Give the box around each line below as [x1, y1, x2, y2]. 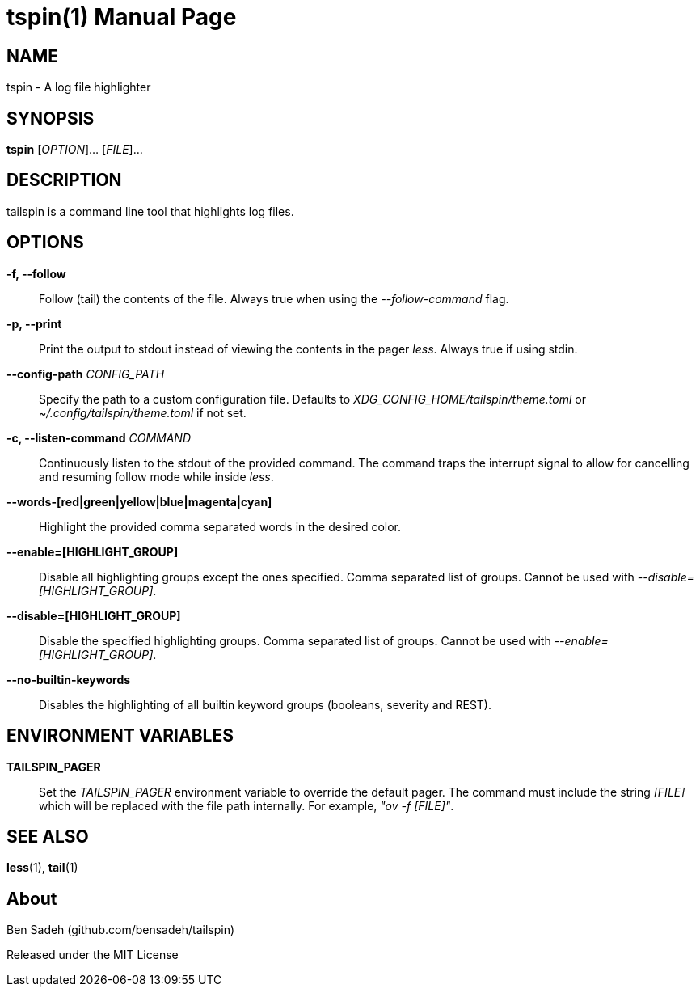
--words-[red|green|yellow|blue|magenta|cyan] [6, 494, 272, 509]
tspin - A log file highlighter [6, 80, 151, 95]
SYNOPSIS [6, 108, 95, 129]
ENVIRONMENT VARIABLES [6, 725, 234, 746]
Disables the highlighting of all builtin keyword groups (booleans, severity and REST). [39, 697, 491, 712]
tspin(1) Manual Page [6, 3, 237, 31]
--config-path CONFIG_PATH [6, 366, 165, 381]
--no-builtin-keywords [6, 672, 131, 687]
